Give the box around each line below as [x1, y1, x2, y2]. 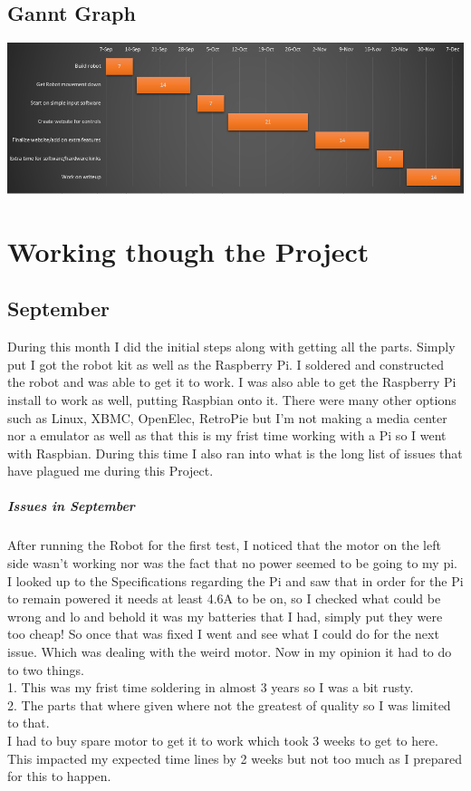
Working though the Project [7, 232, 370, 269]
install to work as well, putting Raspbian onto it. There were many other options [7, 390, 457, 409]
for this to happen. [7, 767, 111, 786]
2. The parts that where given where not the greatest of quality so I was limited [7, 695, 451, 714]
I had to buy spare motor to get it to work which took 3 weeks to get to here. [7, 730, 438, 749]
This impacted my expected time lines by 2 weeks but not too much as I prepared [7, 748, 462, 767]
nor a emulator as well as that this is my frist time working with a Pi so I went [7, 426, 447, 445]
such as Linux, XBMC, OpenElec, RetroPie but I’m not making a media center [7, 408, 447, 427]
